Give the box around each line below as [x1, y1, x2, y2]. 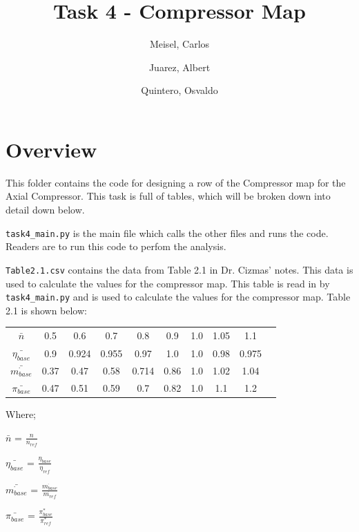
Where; [6, 406, 36, 421]
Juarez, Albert [148, 59, 211, 74]
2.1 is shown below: [6, 303, 87, 317]
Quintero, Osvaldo [141, 83, 218, 97]
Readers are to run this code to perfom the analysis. [6, 239, 226, 254]
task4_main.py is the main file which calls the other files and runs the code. [6, 225, 329, 240]
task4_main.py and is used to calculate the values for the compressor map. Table [6, 289, 351, 304]
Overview [6, 135, 97, 163]
